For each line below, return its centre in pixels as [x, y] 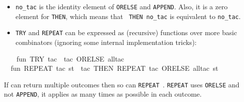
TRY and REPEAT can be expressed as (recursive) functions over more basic [126, 32]
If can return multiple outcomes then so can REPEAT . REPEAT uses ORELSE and [122, 84]
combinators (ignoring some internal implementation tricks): [106, 42]
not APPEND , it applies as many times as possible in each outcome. [103, 94]
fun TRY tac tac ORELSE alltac [70, 58]
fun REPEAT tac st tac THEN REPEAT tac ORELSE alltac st [114, 68]
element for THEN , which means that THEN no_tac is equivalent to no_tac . [128, 16]
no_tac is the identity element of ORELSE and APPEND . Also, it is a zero [122, 6]
